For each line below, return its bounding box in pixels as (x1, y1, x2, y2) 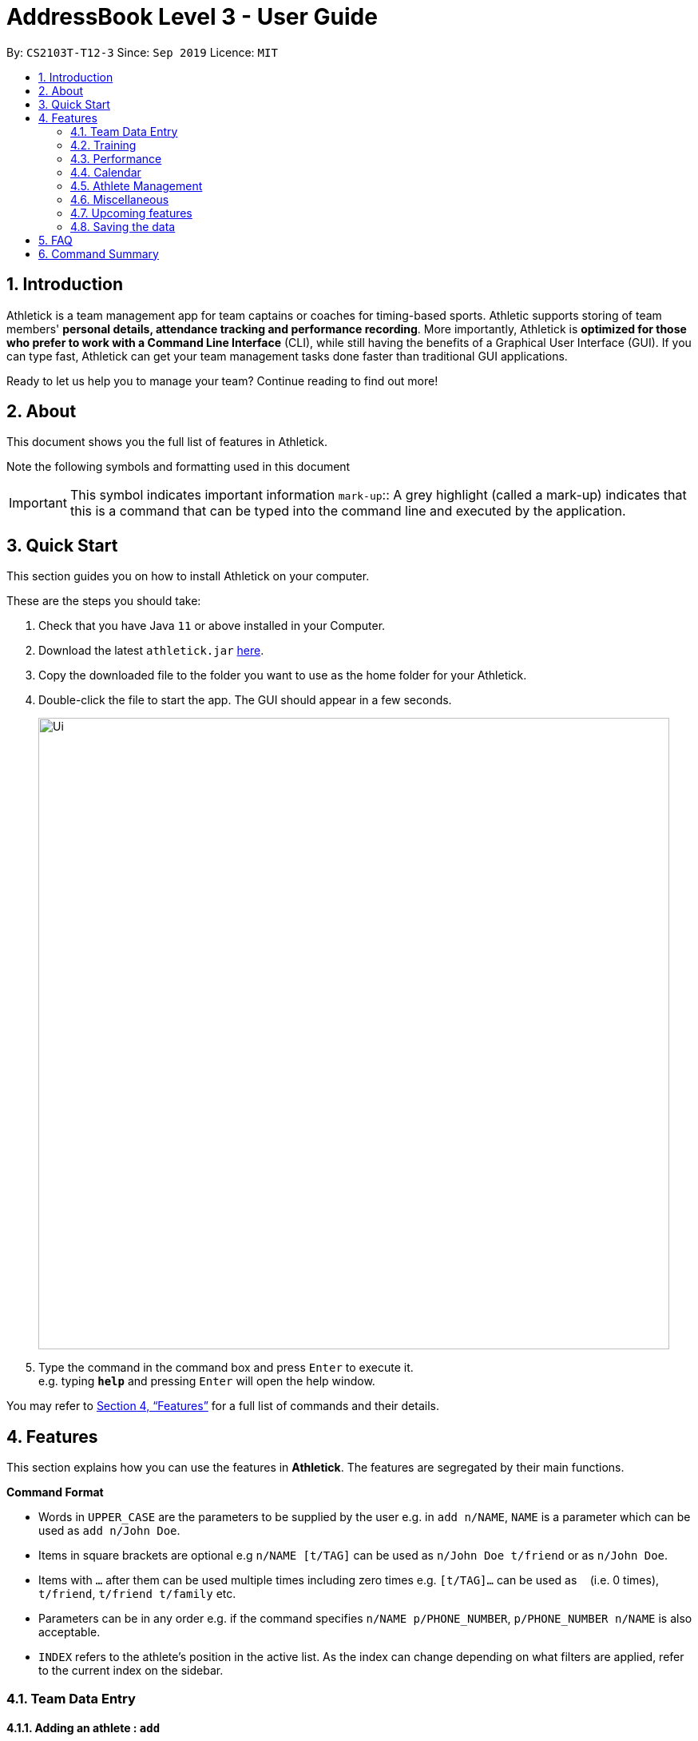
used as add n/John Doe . (38, 1524, 180, 1538)
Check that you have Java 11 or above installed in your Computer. (38, 619, 386, 633)
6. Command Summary (38, 246, 159, 261)
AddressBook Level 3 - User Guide (6, 3, 378, 30)
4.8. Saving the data (70, 219, 176, 233)
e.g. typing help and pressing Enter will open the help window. (38, 1374, 375, 1388)
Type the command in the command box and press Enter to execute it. (38, 1361, 414, 1375)
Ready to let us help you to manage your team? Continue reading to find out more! (6, 373, 438, 388)
